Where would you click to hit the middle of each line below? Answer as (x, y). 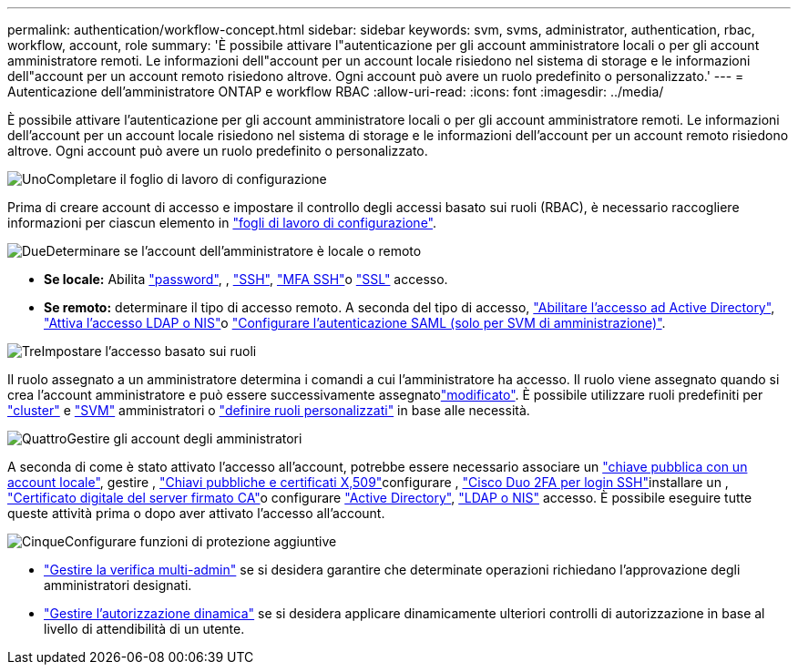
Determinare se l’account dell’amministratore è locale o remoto (234, 251)
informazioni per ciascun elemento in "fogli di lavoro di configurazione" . (222, 223)
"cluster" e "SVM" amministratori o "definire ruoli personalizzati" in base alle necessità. (269, 410)
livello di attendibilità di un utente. (144, 629)
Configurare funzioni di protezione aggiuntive (200, 541)
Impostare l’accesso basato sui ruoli (149, 351)
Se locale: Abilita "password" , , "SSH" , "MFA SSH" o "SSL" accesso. (246, 279)
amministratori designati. (118, 585)
